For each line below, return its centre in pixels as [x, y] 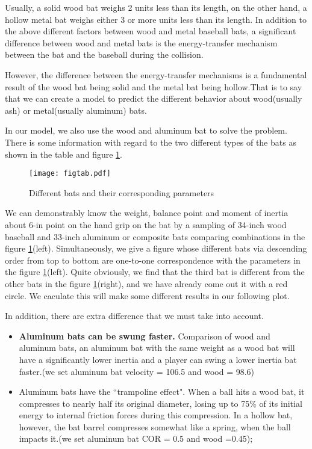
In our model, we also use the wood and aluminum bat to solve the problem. [146, 130]
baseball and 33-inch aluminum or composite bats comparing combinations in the [155, 236]
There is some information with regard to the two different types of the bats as [151, 142]
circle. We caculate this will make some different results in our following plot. [147, 295]
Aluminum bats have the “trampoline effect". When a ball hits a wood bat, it [162, 392]
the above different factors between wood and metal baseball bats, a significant [151, 31]
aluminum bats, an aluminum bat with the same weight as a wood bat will [157, 348]
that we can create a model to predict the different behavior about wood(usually [154, 98]
